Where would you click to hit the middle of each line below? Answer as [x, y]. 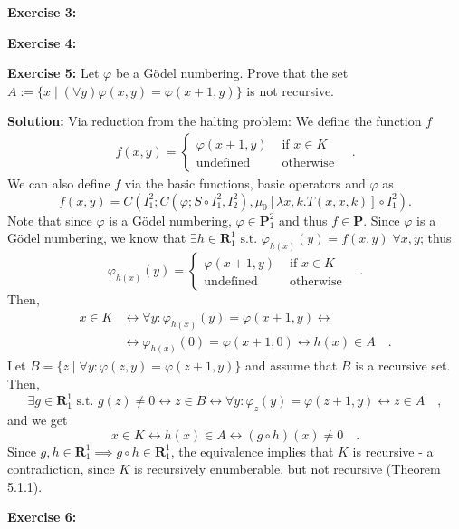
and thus [303, 220]
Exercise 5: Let [53, 73]
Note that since [50, 220]
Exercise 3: [42, 12]
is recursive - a [393, 451]
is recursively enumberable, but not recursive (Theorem [287, 469]
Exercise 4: [42, 42]
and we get [38, 419]
